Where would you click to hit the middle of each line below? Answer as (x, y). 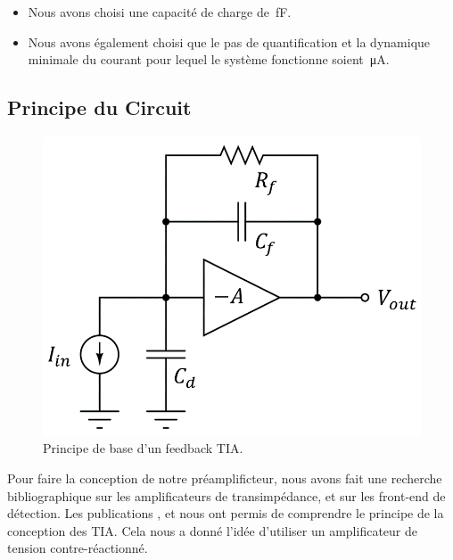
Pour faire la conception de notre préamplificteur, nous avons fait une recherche (225, 478)
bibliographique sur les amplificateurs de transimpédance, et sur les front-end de (226, 495)
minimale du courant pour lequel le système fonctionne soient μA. (209, 59)
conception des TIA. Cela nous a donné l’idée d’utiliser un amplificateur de (212, 530)
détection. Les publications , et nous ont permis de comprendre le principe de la (226, 513)
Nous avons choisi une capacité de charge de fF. (160, 12)
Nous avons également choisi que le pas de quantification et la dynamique (229, 41)
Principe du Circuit (99, 107)
